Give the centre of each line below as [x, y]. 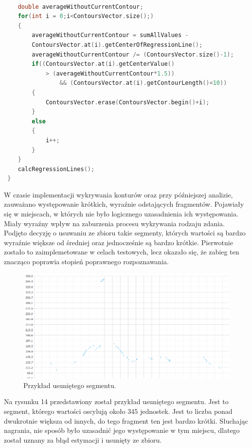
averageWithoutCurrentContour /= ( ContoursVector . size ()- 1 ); [133, 54]
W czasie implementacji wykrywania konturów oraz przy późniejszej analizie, [118, 194]
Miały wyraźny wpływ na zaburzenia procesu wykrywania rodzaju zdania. [114, 223]
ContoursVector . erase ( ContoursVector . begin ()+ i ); [127, 102]
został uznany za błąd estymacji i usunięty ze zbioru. [83, 439]
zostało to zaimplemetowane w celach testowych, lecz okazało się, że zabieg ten [122, 252]
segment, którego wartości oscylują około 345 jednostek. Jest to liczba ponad [118, 411]
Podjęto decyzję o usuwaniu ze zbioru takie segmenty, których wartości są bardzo [125, 233]
